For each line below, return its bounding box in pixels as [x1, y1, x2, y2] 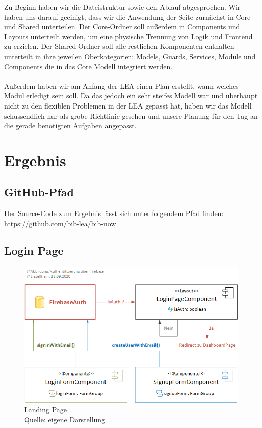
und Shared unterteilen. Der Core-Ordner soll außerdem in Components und [4, 21, 240, 32]
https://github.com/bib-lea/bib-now [4, 218, 116, 228]
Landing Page [24, 404, 67, 415]
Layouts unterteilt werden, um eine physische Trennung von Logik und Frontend [4, 31, 253, 41]
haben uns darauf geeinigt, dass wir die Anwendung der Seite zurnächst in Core [4, 11, 251, 22]
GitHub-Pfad [4, 184, 74, 200]
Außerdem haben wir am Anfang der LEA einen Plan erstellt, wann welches [4, 80, 239, 91]
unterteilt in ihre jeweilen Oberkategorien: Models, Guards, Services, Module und [4, 50, 256, 61]
